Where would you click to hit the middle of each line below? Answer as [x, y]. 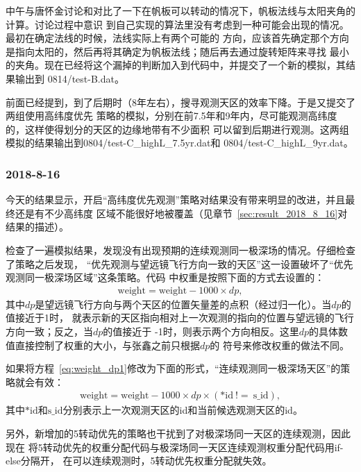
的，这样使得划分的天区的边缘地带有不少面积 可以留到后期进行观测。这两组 [177, 129]
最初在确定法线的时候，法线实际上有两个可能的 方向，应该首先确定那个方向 [177, 38]
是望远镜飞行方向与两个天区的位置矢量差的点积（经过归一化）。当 [183, 304]
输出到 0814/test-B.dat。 [69, 78]
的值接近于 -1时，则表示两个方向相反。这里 [201, 331]
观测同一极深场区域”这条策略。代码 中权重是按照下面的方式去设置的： [165, 277]
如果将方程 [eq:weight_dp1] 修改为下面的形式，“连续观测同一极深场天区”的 [173, 368]
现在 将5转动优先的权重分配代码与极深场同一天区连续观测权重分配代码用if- [175, 447]
